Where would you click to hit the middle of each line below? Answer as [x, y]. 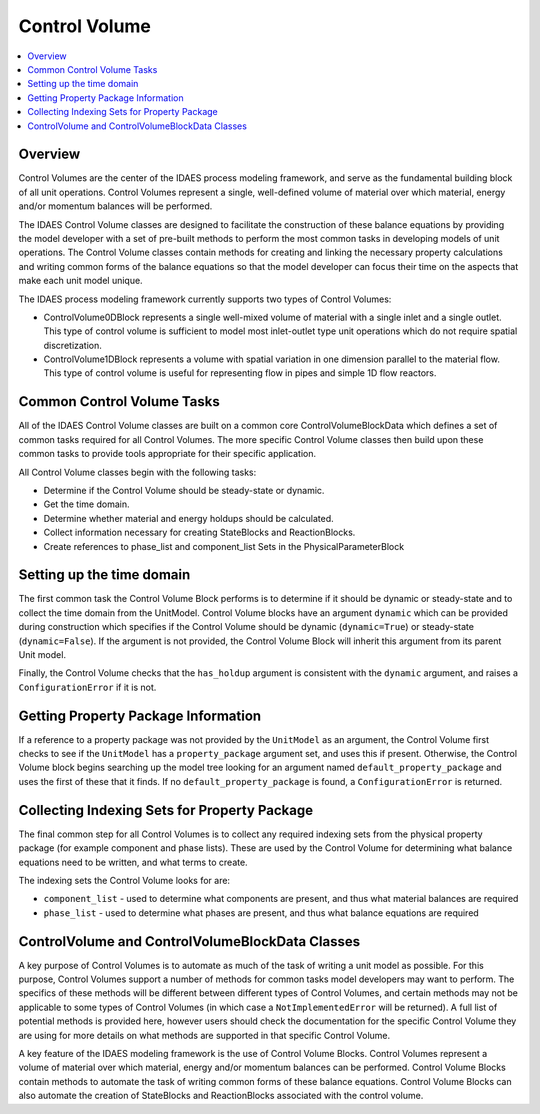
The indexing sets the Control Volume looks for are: [124, 880]
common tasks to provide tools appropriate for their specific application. [167, 454]
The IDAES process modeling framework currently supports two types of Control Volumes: [205, 299]
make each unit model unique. [81, 281]
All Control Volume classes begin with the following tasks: [137, 472]
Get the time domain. [86, 504]
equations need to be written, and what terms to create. [133, 862]
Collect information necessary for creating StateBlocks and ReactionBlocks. [199, 532]
